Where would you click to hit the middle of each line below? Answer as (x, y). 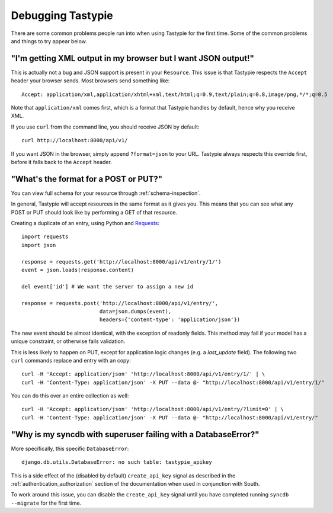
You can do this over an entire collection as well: (70, 396)
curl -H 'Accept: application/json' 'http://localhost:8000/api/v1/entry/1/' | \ (143, 374)
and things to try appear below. (49, 41)
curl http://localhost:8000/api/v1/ (75, 140)
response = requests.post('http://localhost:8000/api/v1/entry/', (120, 303)
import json (39, 245)
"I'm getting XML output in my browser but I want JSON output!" (132, 58)
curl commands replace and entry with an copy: (71, 360)
